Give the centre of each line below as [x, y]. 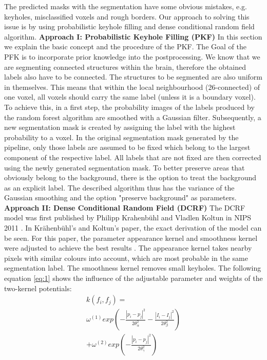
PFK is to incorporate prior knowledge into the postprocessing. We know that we [132, 56]
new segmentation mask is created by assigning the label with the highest [120, 127]
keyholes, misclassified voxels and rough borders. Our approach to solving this [127, 16]
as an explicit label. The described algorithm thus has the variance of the [119, 187]
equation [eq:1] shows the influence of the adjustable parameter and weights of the [133, 278]
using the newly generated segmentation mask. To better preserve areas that [125, 167]
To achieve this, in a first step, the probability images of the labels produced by [129, 107]
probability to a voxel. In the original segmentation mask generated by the [121, 137]
